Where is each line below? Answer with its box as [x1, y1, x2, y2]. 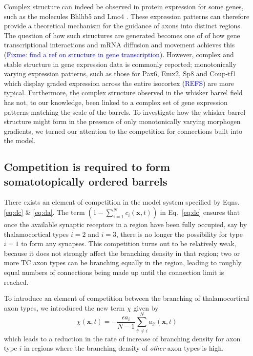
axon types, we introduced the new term [4, 302, 125, 313]
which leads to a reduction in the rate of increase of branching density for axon [4, 333, 241, 343]
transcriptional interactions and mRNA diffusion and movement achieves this [4, 40, 235, 50]
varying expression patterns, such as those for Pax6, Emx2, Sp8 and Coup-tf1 [4, 68, 236, 79]
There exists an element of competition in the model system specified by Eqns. [4, 196, 240, 207]
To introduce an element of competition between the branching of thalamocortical [4, 293, 249, 303]
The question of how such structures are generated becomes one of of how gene [4, 30, 240, 40]
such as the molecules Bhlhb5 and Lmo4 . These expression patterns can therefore [4, 11, 250, 21]
